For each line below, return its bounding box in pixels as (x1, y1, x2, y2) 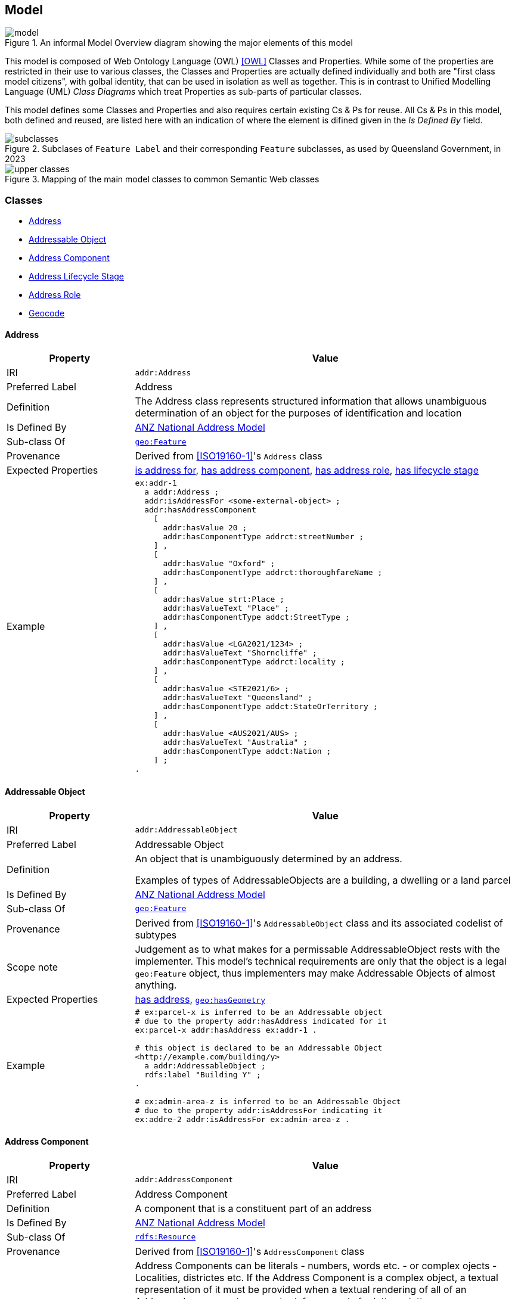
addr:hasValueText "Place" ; (163, 604, 289, 613)
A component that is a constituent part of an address (135, 1202, 372, 1214)
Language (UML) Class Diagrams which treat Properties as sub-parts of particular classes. (5, 86, 362, 97)
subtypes (135, 928, 177, 941)
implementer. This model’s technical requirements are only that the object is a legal (135, 955, 507, 967)
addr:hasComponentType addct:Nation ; (163, 747, 331, 756)
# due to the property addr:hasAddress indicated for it (135, 1016, 387, 1025)
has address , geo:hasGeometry (135, 993, 265, 1005)
